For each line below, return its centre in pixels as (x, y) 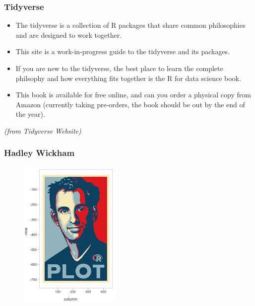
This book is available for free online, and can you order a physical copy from (133, 95)
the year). (30, 114)
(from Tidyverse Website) (43, 130)
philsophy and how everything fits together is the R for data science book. (128, 78)
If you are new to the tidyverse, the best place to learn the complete (119, 68)
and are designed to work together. (69, 35)
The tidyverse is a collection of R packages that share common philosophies (130, 25)
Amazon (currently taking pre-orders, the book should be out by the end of (130, 104)
